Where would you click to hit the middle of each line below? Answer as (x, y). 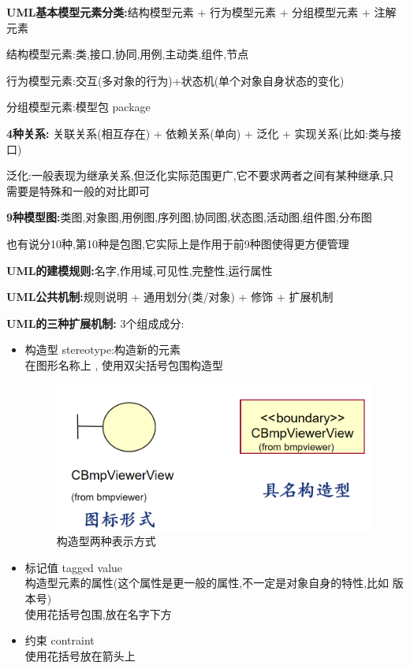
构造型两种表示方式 (106, 541)
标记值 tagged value (74, 567)
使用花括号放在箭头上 (80, 655)
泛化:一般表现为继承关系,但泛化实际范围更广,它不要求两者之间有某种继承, (195, 175)
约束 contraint (60, 640)
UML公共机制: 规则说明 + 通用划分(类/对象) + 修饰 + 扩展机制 (170, 297)
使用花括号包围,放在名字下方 (98, 613)
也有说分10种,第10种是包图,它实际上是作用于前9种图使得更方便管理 (178, 243)
